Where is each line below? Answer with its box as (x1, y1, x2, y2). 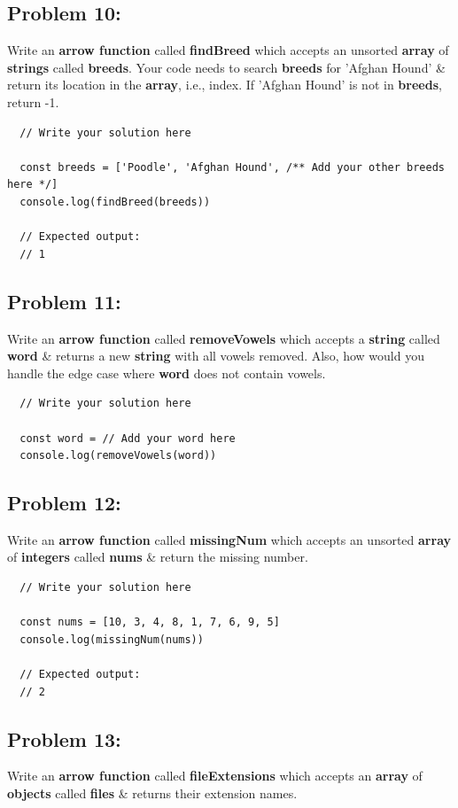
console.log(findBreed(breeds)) (19, 195, 211, 208)
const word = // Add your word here (19, 431, 236, 445)
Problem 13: (7, 725, 121, 752)
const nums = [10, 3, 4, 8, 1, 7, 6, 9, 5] (19, 616, 280, 629)
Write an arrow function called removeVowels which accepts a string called (7, 329, 440, 347)
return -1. (7, 92, 59, 111)
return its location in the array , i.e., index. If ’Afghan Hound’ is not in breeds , (7, 75, 442, 94)
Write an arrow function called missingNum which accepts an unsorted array (7, 530, 452, 548)
